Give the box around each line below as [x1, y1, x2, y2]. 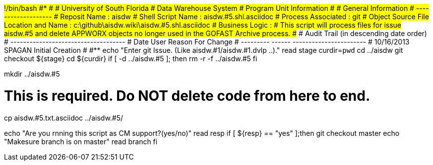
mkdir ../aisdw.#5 [4, 70, 60, 78]
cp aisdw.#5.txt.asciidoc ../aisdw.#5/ [4, 113, 124, 122]
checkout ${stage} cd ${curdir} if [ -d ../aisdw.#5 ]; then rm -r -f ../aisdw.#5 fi [4, 54, 257, 63]
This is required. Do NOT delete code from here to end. [4, 87, 371, 104]
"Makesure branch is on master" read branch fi [4, 137, 158, 146]
